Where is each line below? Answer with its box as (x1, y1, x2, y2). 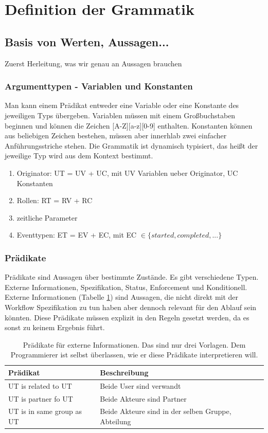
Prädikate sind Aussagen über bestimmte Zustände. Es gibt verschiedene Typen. (5, 272, 259, 282)
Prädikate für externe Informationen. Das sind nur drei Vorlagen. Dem (23, 339, 246, 350)
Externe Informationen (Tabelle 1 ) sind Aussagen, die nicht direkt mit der (5, 292, 239, 302)
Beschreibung (100, 367, 149, 377)
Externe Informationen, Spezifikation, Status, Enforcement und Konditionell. (5, 281, 247, 292)
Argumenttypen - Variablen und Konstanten (5, 80, 193, 93)
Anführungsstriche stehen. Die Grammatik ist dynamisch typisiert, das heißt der (5, 140, 258, 151)
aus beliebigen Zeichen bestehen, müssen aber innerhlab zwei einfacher (5, 130, 227, 141)
